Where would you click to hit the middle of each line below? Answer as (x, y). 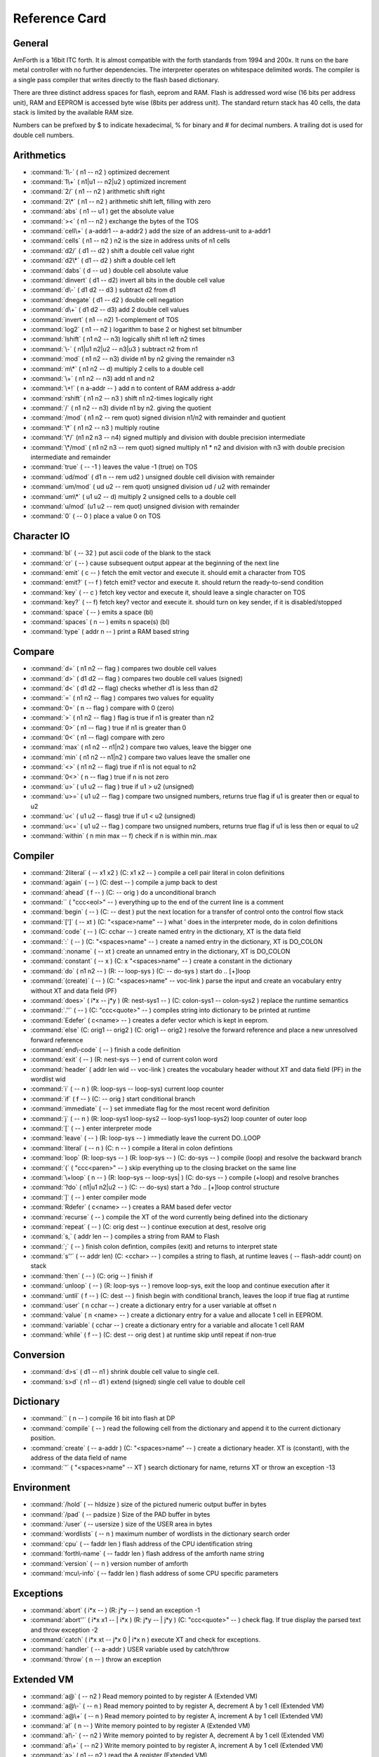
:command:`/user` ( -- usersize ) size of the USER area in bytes (121, 1524)
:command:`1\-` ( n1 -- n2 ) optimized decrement (100, 171)
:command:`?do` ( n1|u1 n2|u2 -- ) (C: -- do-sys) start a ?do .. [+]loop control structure (155, 1187)
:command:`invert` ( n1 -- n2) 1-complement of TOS (105, 319)
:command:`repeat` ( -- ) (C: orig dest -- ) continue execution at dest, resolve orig (148, 1226)
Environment (42, 1487)
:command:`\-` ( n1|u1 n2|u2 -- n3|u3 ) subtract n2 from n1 (114, 349)
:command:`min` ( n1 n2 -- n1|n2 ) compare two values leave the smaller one (140, 757)
